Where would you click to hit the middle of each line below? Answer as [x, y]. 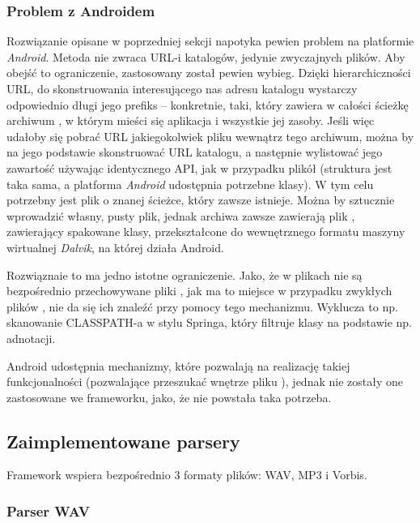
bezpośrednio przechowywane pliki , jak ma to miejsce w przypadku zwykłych [199, 291]
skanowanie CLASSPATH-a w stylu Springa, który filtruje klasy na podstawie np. [209, 322]
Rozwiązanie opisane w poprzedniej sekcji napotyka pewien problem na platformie [210, 41]
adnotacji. [31, 338]
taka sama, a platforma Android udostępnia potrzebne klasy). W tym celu [190, 184]
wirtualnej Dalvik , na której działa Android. [115, 247]
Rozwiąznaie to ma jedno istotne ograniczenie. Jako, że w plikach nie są [185, 274]
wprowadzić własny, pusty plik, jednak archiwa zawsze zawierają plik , [181, 215]
